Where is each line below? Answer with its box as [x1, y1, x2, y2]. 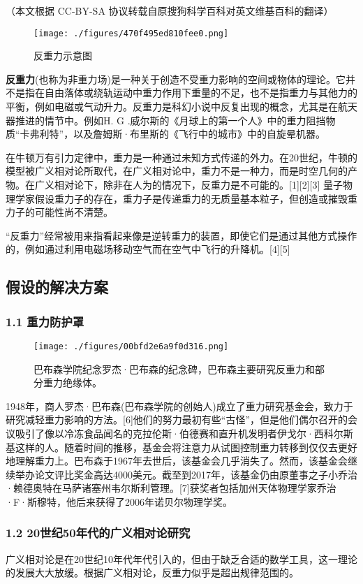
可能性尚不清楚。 [34, 205, 113, 219]
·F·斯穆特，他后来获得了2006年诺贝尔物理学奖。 [6, 494, 232, 509]
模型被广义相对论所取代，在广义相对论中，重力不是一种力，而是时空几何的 [6, 163, 348, 178]
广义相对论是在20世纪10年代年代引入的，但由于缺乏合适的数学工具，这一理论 [6, 551, 357, 566]
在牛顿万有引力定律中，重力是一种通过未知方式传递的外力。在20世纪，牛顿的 [6, 149, 357, 164]
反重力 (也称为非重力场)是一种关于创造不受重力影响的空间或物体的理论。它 [6, 71, 346, 86]
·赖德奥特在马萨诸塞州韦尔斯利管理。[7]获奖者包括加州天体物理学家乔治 [6, 481, 336, 495]
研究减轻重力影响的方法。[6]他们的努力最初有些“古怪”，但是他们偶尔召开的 [6, 412, 348, 427]
